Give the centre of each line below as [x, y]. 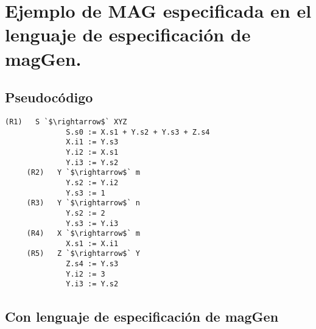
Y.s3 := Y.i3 [92, 223]
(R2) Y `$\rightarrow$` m [83, 173]
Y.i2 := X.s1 [92, 152]
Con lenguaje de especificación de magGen [142, 316]
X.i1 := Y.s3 [92, 142]
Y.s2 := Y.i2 [92, 182]
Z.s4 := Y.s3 [92, 264]
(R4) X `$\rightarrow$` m [83, 234]
